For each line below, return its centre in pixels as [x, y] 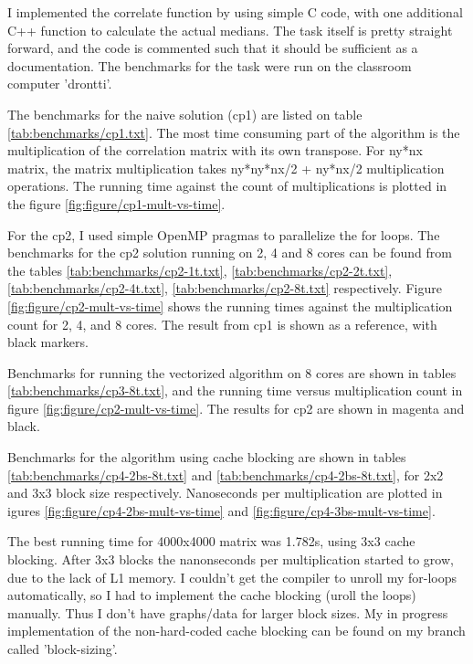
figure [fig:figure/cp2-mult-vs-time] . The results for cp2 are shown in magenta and [236, 408]
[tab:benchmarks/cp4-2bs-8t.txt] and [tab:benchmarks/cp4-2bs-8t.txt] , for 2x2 [226, 474]
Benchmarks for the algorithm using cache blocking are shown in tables [207, 457]
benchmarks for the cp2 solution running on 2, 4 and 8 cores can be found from [230, 253]
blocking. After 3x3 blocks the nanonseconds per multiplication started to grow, [231, 559]
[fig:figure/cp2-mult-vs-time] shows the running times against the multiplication [230, 306]
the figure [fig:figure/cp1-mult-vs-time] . [116, 203]
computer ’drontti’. [60, 84]
